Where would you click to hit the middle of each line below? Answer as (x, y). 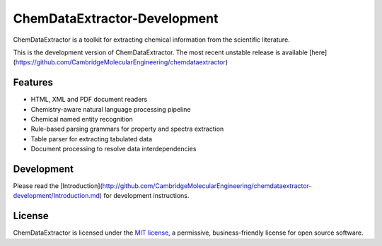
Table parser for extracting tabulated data (91, 139)
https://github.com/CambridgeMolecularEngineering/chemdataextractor (120, 62)
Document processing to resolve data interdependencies (114, 149)
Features (33, 82)
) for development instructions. (144, 196)
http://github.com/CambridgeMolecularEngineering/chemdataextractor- (207, 186)
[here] (318, 52)
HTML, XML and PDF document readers (89, 100)
